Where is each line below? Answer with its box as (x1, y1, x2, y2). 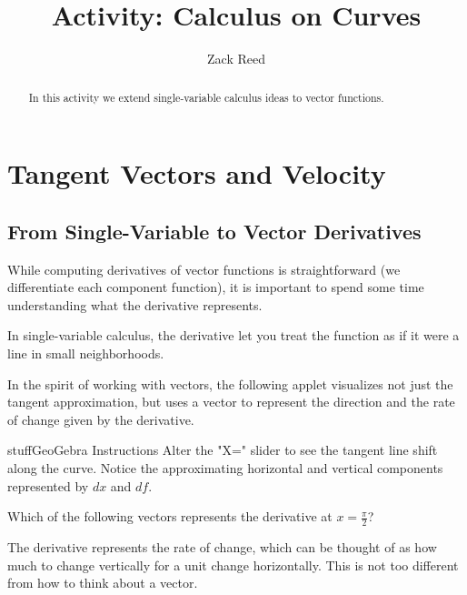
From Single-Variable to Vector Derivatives (7, 217, 422, 245)
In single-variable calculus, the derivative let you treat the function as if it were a (7, 326, 460, 345)
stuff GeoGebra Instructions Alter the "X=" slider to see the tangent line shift (7, 440, 438, 459)
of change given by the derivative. (7, 409, 194, 429)
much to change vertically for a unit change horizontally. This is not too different (7, 555, 459, 574)
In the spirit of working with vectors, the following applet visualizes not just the (7, 374, 453, 393)
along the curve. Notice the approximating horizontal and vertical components (7, 458, 443, 477)
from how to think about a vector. (7, 573, 198, 592)
